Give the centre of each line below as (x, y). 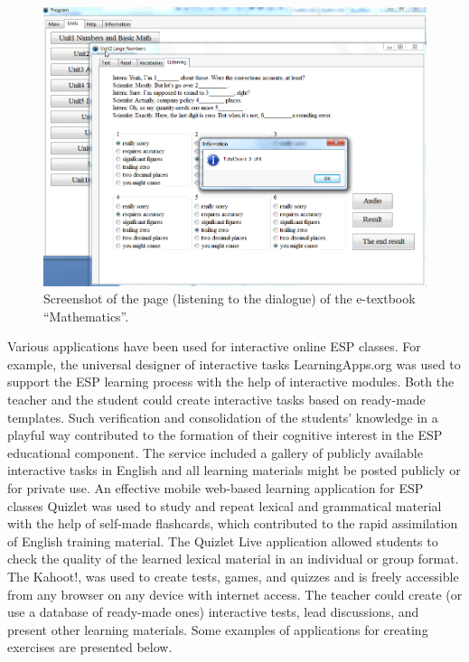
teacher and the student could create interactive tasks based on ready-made (216, 400)
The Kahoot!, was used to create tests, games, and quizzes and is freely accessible (233, 577)
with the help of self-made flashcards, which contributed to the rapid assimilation (233, 523)
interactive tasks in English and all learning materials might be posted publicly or (234, 470)
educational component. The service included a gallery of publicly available (215, 452)
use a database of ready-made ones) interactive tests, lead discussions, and (213, 612)
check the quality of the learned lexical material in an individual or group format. (233, 559)
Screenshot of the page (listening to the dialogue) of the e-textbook (230, 298)
